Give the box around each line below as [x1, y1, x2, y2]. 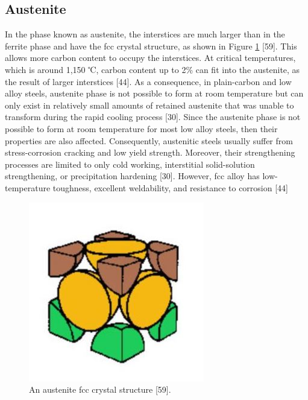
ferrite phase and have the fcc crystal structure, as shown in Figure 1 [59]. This [5, 39, 297, 52]
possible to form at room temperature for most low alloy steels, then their [5, 122, 278, 135]
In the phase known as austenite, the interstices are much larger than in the [5, 28, 285, 40]
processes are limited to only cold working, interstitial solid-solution [5, 157, 255, 170]
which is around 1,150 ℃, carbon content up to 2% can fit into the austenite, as [5, 63, 300, 75]
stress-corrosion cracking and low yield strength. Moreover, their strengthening [5, 146, 295, 159]
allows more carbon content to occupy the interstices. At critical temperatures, [5, 51, 296, 64]
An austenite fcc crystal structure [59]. [29, 383, 171, 396]
